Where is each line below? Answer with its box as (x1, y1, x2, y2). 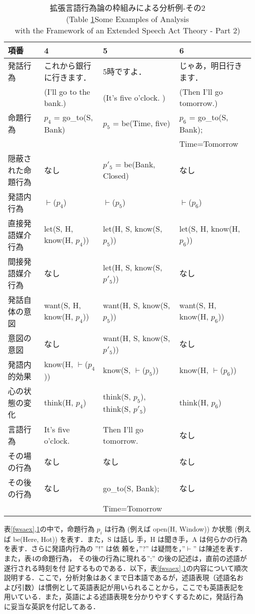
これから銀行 (44, 60, 91, 71)
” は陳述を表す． (193, 543, 247, 554)
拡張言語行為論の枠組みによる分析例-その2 (50, 2, 205, 13)
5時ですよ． (103, 66, 147, 77)
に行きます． (44, 72, 91, 83)
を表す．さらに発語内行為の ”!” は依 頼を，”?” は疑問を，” (4, 543, 185, 554)
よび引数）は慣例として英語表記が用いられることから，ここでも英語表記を (4, 582, 244, 592)
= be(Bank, (115, 159, 155, 170)
